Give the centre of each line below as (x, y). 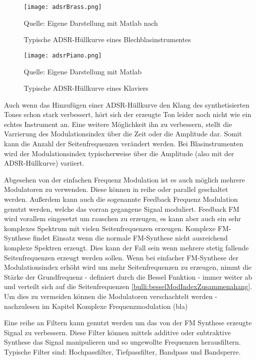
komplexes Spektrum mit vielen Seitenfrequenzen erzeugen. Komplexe (110, 228)
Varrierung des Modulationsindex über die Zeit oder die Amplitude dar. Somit (123, 134)
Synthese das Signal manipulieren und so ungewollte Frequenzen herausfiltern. (123, 342)
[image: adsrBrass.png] (63, 7)
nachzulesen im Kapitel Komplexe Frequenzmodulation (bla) (96, 306)
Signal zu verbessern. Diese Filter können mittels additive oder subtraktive (117, 332)
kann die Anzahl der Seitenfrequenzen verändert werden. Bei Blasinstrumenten (124, 144)
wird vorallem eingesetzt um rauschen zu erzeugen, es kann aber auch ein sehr (123, 218)
